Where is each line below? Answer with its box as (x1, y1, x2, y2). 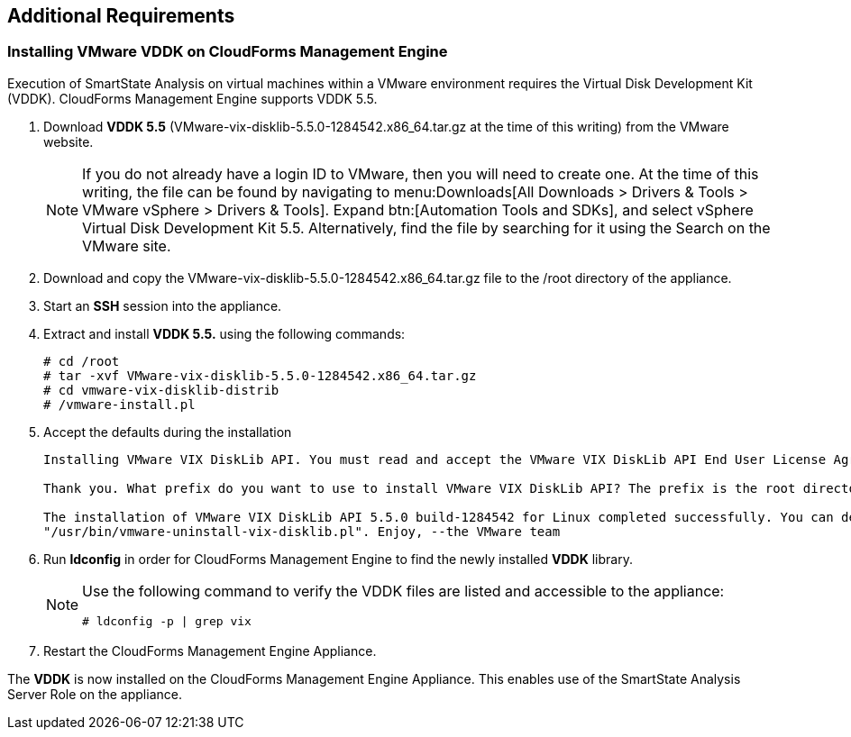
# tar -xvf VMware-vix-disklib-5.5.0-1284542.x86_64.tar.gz (43, 368, 477, 383)
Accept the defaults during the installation (43, 423, 292, 440)
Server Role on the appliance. (7, 686, 182, 702)
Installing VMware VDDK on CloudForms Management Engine (7, 42, 448, 61)
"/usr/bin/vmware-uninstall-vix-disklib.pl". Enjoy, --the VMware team (43, 523, 561, 539)
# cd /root (43, 353, 120, 368)
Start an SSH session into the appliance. (43, 297, 282, 314)
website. (43, 133, 94, 150)
